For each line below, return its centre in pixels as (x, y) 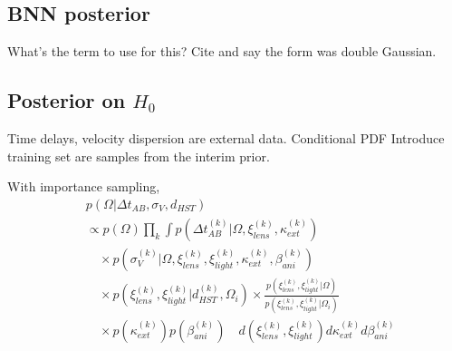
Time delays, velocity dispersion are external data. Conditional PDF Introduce (226, 138)
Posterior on (67, 100)
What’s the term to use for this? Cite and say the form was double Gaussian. (222, 51)
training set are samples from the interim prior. (139, 156)
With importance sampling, (84, 186)
